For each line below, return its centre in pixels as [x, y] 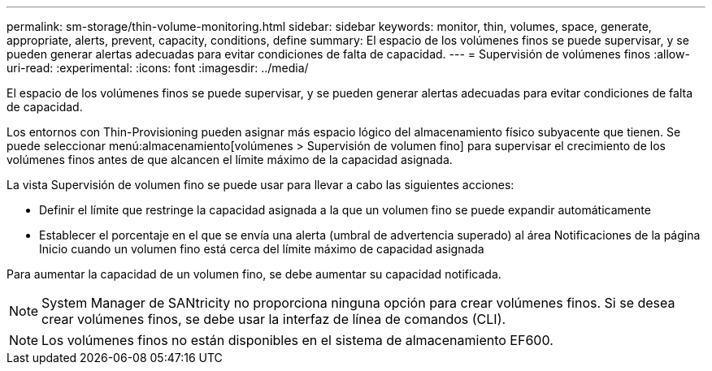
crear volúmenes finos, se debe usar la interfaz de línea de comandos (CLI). [274, 319]
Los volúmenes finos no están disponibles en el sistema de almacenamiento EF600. [297, 340]
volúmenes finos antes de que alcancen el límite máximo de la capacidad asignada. [230, 160]
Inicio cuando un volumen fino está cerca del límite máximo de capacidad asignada [262, 249]
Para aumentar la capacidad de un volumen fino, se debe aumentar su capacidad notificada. [254, 274]
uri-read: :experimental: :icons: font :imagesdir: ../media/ [158, 68]
